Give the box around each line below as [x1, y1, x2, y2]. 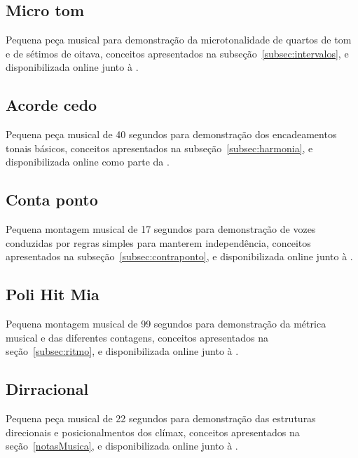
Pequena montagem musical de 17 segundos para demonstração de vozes [6, 222, 316, 236]
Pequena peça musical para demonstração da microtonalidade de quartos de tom [6, 32, 352, 47]
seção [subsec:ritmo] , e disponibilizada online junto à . [6, 344, 239, 358]
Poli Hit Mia [6, 283, 99, 305]
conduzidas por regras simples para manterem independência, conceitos [6, 235, 311, 250]
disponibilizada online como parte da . [6, 154, 170, 169]
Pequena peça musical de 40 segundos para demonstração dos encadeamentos [6, 127, 337, 142]
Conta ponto [6, 189, 98, 210]
